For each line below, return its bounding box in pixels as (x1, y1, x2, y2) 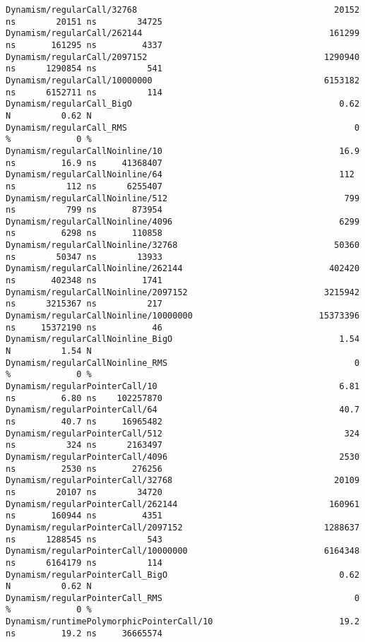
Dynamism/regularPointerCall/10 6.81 (6, 381, 360, 391)
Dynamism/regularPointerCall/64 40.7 (6, 405, 360, 415)
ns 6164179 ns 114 (6, 557, 162, 568)
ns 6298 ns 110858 (6, 228, 162, 239)
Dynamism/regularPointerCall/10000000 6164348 (6, 546, 360, 557)
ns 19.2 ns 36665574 (6, 628, 162, 638)
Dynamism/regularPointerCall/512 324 (6, 428, 360, 439)
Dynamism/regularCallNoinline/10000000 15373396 (6, 311, 360, 321)
